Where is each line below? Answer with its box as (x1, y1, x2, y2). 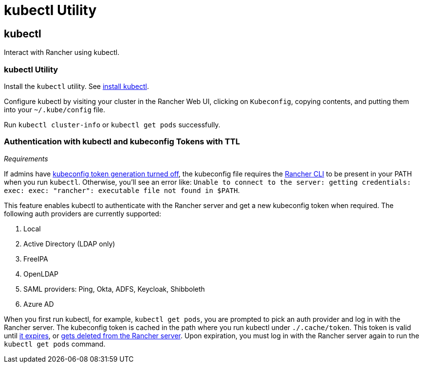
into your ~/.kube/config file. (4, 105, 106, 114)
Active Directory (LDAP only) (23, 239, 115, 248)
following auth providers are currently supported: (4, 209, 161, 218)
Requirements (4, 154, 48, 163)
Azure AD (23, 299, 54, 308)
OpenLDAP (23, 269, 58, 278)
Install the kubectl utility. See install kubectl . (4, 82, 149, 90)
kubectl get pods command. (4, 339, 106, 348)
